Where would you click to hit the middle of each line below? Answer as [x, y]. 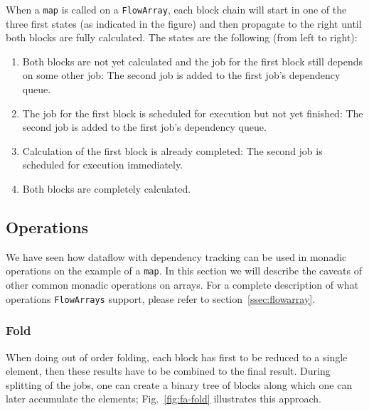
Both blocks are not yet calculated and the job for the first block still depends [192, 61]
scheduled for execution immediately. [103, 165]
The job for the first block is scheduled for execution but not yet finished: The [193, 113]
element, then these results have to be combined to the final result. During [168, 371]
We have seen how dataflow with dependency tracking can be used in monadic [176, 256]
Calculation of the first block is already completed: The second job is [172, 150]
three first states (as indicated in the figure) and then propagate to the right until [184, 23]
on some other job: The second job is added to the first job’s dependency [181, 75]
